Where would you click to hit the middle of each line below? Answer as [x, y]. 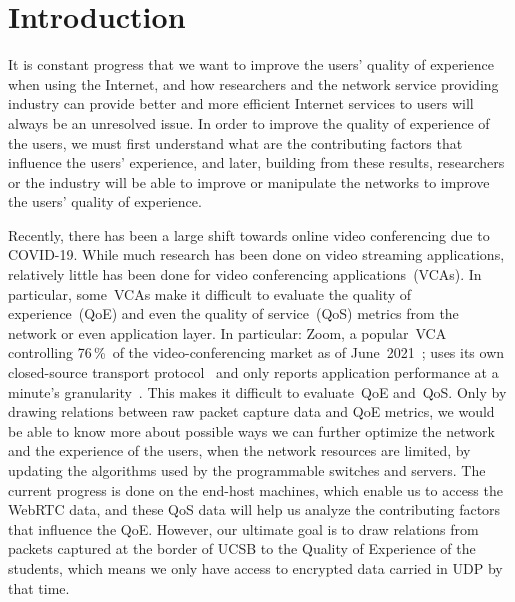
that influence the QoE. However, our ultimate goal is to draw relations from [243, 528]
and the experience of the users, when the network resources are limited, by [239, 450]
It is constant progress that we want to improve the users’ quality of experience [251, 64]
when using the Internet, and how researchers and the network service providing [253, 83]
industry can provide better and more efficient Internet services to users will [241, 103]
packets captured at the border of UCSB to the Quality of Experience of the [242, 548]
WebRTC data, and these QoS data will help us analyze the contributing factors [254, 509]
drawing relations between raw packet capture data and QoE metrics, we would [251, 411]
